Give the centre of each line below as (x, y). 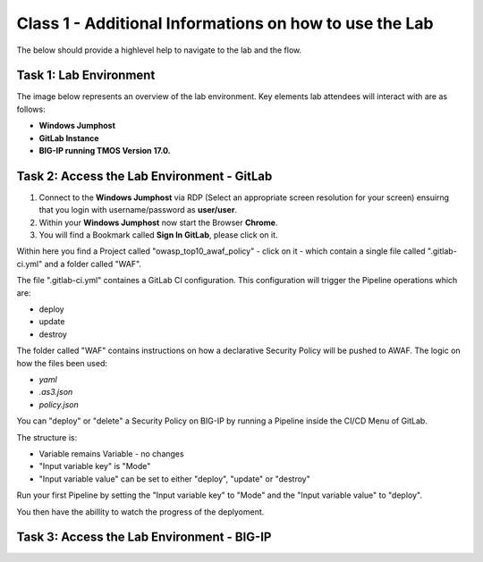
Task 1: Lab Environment (86, 75)
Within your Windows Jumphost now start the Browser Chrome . (158, 222)
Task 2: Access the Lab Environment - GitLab (144, 176)
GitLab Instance (69, 138)
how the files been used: (62, 363)
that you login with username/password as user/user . (138, 210)
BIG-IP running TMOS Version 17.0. (105, 151)
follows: (31, 109)
